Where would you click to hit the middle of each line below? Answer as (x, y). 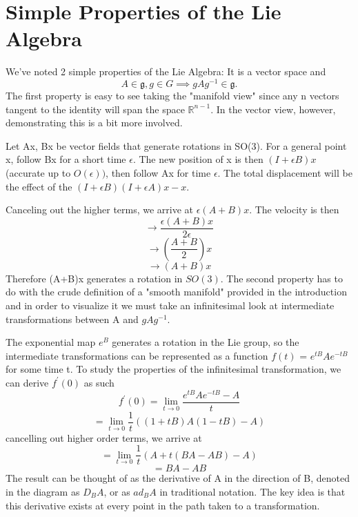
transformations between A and (72, 319)
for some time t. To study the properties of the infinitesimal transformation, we (173, 369)
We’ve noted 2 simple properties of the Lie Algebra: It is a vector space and (166, 71)
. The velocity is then (294, 209)
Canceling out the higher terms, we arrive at (100, 209)
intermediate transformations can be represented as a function (137, 355)
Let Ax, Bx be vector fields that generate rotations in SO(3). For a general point (176, 145)
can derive (27, 382)
